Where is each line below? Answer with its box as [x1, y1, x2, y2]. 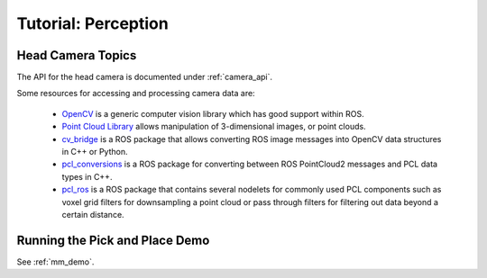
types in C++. [61, 171, 113, 182]
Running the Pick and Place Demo [16, 232, 210, 247]
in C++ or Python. [61, 147, 128, 157]
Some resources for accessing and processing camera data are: [16, 88, 256, 99]
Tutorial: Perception [16, 13, 169, 33]
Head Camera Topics [16, 48, 137, 63]
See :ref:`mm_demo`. [16, 256, 95, 267]
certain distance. [61, 209, 125, 220]
